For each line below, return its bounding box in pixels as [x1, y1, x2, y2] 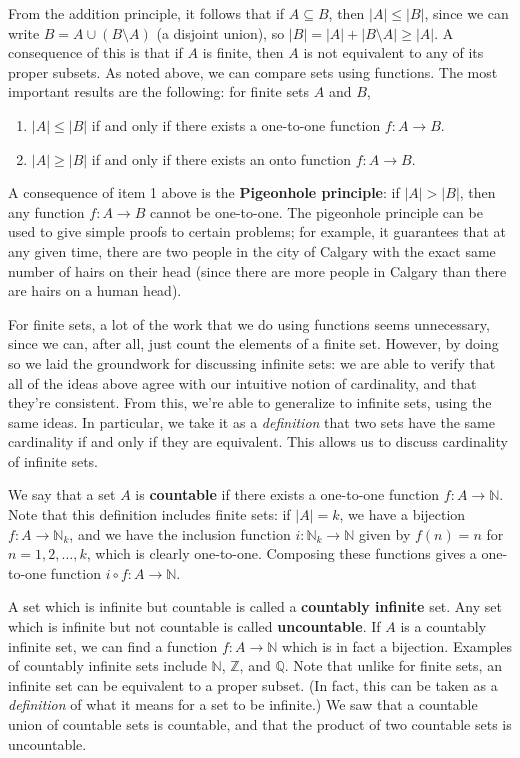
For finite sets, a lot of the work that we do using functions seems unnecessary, [8, 313, 490, 334]
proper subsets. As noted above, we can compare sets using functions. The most [8, 61, 498, 82]
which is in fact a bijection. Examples [282, 635, 512, 656]
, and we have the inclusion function [69, 523, 291, 544]
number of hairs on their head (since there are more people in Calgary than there [8, 260, 507, 281]
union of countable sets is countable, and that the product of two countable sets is [8, 714, 512, 734]
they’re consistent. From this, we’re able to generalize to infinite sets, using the [8, 392, 492, 413]
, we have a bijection [339, 504, 466, 525]
